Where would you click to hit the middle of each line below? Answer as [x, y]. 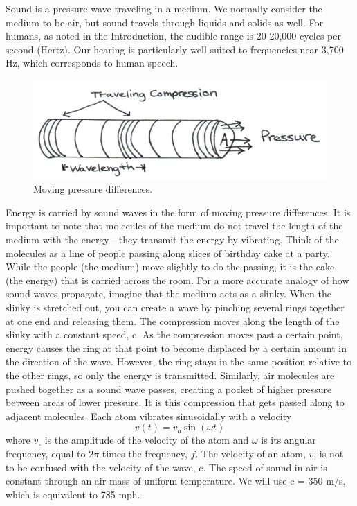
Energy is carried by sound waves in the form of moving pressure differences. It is [178, 212]
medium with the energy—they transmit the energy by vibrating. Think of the [172, 239]
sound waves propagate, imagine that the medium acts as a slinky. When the [168, 294]
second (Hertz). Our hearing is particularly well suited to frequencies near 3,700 [175, 49]
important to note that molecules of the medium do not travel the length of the [174, 226]
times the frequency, [145, 453]
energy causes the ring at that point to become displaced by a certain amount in [176, 348]
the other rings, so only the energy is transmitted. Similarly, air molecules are [170, 375]
